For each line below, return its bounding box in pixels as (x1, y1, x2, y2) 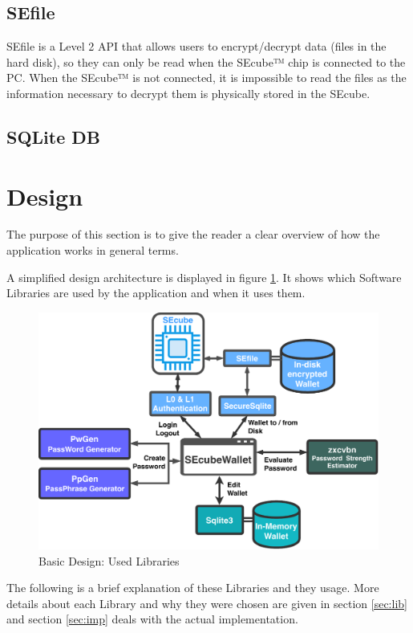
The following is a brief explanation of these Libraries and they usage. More (6, 579, 379, 596)
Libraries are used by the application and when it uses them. (6, 284, 306, 301)
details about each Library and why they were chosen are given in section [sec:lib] (6, 594, 407, 611)
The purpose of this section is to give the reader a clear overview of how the (6, 226, 380, 243)
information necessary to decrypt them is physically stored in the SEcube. (6, 84, 370, 101)
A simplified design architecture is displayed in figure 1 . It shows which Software (6, 268, 402, 285)
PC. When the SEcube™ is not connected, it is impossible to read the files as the (6, 69, 407, 86)
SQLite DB (6, 124, 100, 149)
